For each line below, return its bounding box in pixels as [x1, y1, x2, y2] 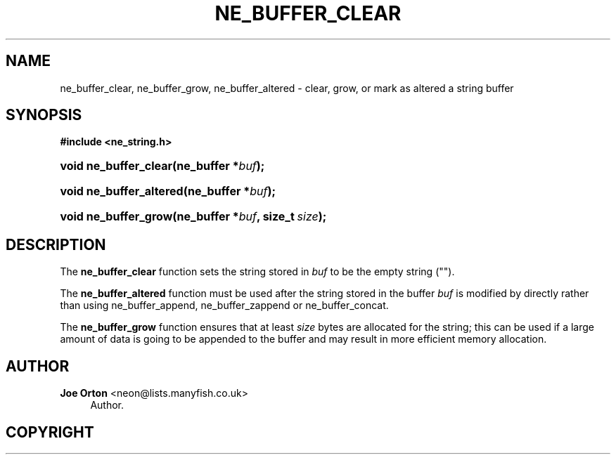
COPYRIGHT [6, 423, 94, 441]
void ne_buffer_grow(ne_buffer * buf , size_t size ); [60, 209, 327, 224]
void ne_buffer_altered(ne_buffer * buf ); [60, 184, 276, 199]
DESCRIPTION [6, 235, 106, 254]
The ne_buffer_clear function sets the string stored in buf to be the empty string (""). [60, 265, 455, 278]
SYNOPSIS [6, 106, 82, 124]
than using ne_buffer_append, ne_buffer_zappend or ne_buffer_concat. [60, 299, 389, 312]
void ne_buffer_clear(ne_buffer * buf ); [60, 159, 265, 173]
